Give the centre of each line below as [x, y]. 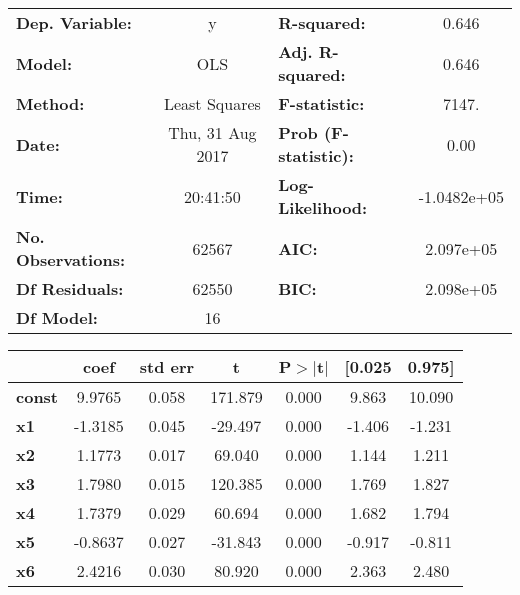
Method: [50, 103]
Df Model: [57, 317]
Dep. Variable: [74, 22]
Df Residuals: [70, 288]
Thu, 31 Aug [212, 132]
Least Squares [212, 103]
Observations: [71, 259]
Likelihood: [323, 207]
